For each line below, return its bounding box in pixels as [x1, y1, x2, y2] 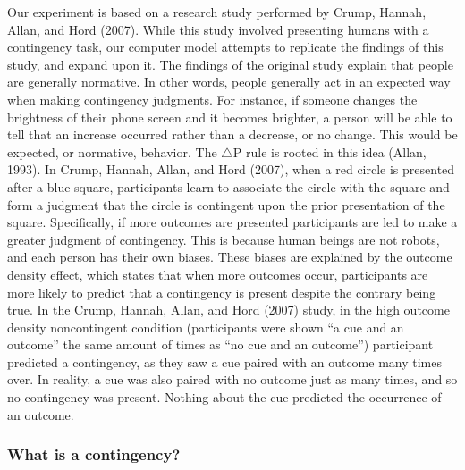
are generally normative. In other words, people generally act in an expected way [7, 72, 451, 91]
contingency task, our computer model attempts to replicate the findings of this [7, 38, 444, 56]
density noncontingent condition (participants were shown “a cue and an [7, 317, 404, 336]
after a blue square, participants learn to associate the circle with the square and [7, 177, 450, 196]
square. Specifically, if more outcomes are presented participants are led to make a [7, 213, 458, 231]
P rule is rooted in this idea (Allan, [232, 142, 427, 161]
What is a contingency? [7, 443, 181, 466]
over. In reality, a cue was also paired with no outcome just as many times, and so [7, 370, 458, 389]
